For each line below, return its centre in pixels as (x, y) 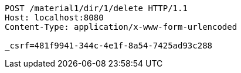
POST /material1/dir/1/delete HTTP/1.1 (96, 8)
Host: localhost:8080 (54, 18)
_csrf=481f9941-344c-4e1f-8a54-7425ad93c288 (109, 46)
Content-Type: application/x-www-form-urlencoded (121, 27)
